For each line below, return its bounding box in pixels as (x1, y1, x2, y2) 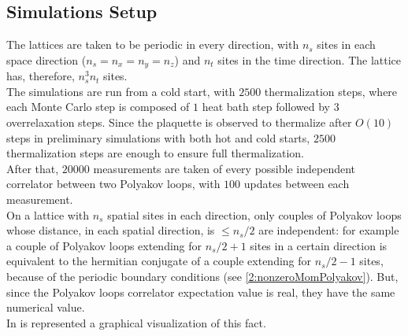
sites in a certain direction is (250, 237, 388, 253)
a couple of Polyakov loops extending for (6, 237, 202, 253)
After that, (6, 160, 59, 176)
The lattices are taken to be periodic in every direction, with (6, 36, 299, 53)
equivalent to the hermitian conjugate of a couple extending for (6, 253, 312, 269)
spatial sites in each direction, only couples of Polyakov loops (107, 206, 402, 223)
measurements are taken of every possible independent (93, 160, 356, 176)
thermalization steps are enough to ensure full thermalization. (6, 145, 305, 161)
